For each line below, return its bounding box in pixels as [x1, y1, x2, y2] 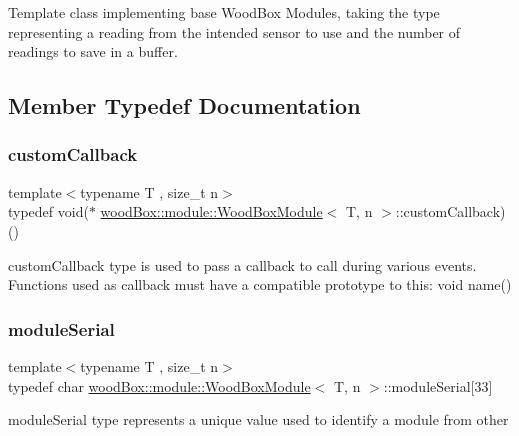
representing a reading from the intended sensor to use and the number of [8, 21, 461, 42]
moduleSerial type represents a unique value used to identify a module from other [8, 409, 509, 430]
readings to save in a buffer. [8, 41, 178, 62]
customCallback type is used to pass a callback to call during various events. [8, 254, 477, 275]
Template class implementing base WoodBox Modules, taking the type [8, 2, 440, 22]
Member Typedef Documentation [8, 90, 361, 121]
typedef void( [8, 201, 89, 222]
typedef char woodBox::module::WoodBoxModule [8, 375, 311, 396]
